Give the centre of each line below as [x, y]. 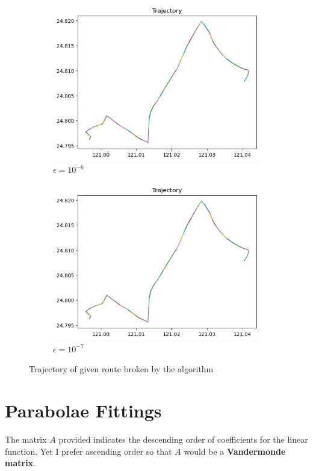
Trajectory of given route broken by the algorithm [121, 369]
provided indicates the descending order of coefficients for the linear [183, 439]
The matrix [26, 439]
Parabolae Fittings [83, 410]
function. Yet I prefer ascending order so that [88, 451]
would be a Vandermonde [235, 451]
